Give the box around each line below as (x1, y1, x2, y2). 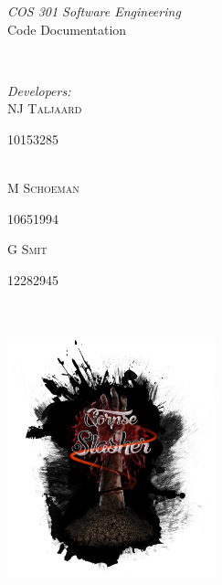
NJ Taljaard (7, 99, 82, 118)
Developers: (7, 80, 71, 100)
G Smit (7, 239, 48, 259)
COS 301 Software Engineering (7, 2, 181, 20)
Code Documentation (7, 19, 127, 38)
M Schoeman (7, 178, 79, 197)
